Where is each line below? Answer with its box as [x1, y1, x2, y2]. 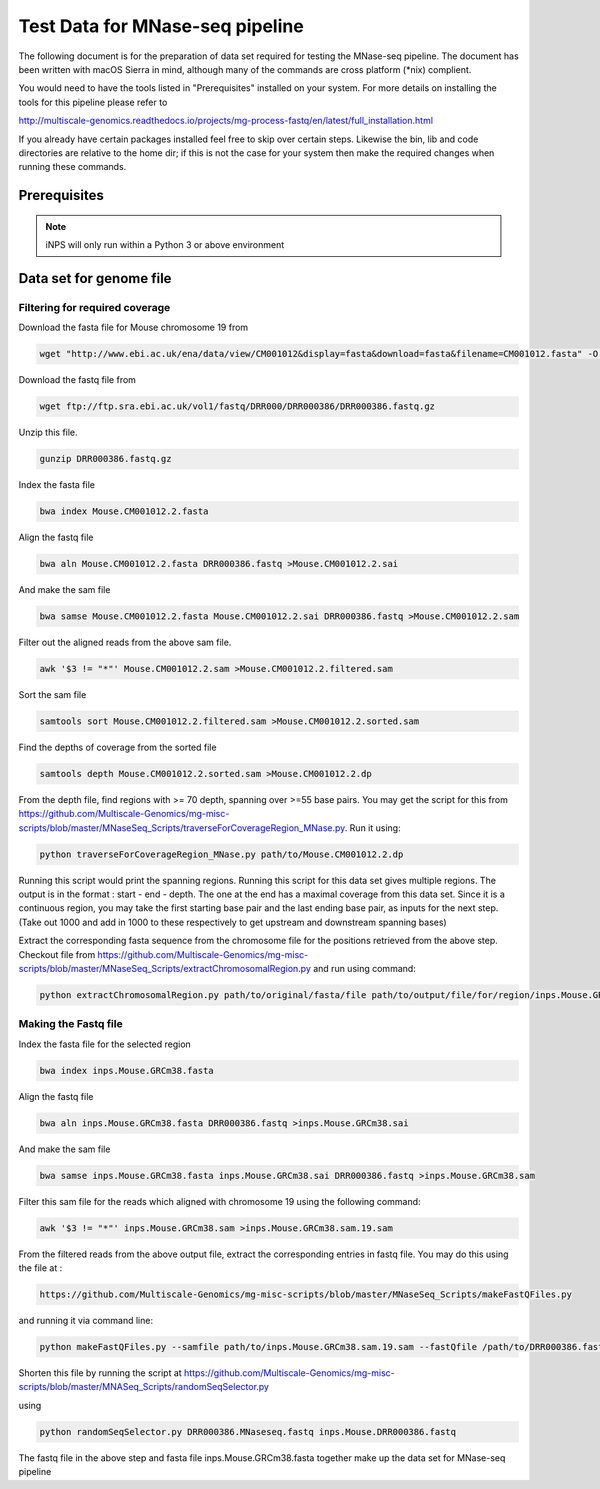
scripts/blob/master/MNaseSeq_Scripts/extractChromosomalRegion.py [18, 963, 312, 975]
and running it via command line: [18, 1315, 154, 1326]
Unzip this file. [18, 426, 79, 439]
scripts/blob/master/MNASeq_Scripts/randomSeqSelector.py [18, 1381, 270, 1393]
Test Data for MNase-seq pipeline [18, 15, 304, 37]
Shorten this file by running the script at [18, 1366, 182, 1379]
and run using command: [313, 963, 417, 975]
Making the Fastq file [18, 1017, 124, 1031]
